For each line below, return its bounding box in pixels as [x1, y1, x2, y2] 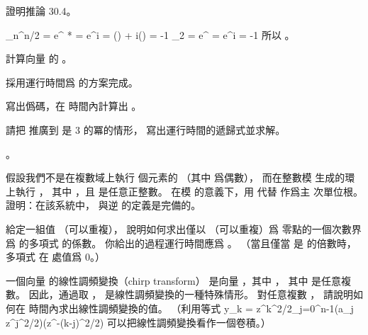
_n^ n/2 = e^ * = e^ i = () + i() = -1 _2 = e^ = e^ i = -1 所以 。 [6, 27, 295, 42]
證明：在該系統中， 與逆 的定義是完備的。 [6, 198, 201, 212]
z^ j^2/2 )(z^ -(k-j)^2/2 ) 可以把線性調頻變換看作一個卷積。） [6, 314, 271, 329]
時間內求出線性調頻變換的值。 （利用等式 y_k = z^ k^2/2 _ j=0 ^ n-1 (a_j [28, 300, 354, 315]
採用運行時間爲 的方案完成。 [6, 74, 138, 89]
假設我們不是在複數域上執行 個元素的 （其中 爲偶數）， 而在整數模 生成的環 [6, 170, 355, 185]
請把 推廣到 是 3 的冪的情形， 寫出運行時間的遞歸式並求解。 [6, 122, 286, 137]
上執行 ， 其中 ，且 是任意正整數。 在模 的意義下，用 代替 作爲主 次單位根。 [6, 183, 363, 198]
